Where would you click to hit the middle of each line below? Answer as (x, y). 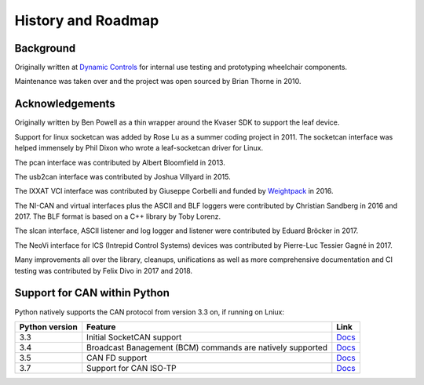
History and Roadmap (87, 20)
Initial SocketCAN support (134, 337)
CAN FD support (117, 358)
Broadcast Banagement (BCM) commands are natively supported (207, 347)
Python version (48, 327)
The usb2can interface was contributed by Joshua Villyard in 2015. (122, 176)
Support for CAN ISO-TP (132, 368)
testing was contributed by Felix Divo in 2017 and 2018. (103, 271)
